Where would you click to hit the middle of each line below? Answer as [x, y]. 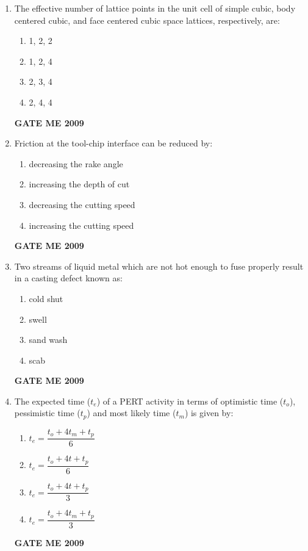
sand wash [48, 340]
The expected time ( [52, 401]
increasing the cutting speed [81, 225]
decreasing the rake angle [76, 163]
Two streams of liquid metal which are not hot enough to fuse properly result [159, 266]
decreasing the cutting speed [82, 204]
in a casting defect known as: [68, 278]
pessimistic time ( [47, 413]
